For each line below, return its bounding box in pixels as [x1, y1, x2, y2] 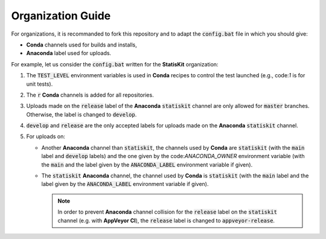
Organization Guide [11, 9, 111, 22]
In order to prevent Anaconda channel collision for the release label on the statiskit [57, 208, 278, 215]
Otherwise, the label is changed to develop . [26, 110, 137, 118]
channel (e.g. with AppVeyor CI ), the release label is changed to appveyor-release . [57, 217, 275, 224]
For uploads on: [26, 133, 66, 140]
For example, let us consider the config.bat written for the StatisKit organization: [11, 60, 219, 68]
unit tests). [26, 80, 53, 88]
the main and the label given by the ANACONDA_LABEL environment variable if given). [41, 161, 253, 168]
